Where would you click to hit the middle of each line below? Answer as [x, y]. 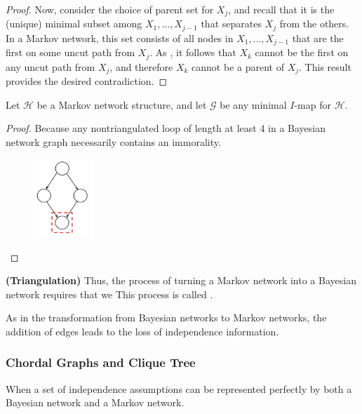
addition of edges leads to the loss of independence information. [142, 331]
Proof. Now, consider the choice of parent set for [110, 9]
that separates [231, 24]
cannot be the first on [302, 52]
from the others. [314, 24]
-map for [313, 104]
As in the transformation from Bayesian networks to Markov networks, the [166, 318]
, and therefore [141, 66]
